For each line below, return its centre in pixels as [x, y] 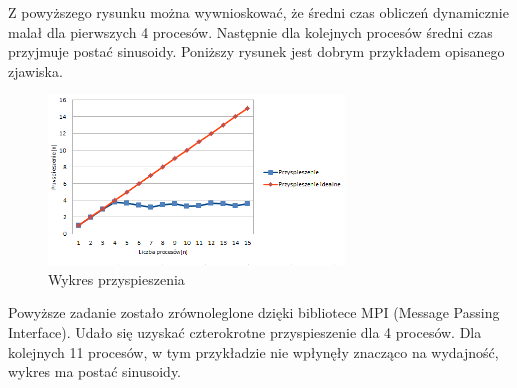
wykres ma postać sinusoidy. [95, 371]
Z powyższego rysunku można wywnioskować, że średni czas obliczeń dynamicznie [258, 12]
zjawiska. [35, 70]
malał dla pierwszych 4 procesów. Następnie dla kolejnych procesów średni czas [250, 31]
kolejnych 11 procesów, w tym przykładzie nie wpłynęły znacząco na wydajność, [253, 351]
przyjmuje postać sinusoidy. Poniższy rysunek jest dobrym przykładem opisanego [256, 51]
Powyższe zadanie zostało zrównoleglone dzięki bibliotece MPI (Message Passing [254, 312]
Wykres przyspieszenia [116, 278]
